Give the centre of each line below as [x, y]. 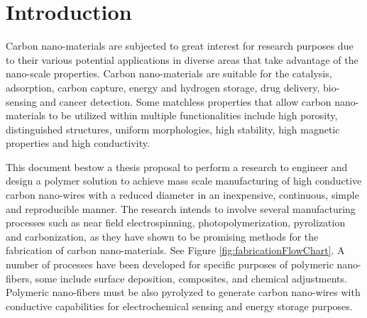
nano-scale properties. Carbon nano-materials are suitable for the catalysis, [169, 73]
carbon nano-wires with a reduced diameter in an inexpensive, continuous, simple [182, 195]
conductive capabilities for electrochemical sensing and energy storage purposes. [179, 306]
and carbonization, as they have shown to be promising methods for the [162, 236]
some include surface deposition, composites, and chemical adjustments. [191, 278]
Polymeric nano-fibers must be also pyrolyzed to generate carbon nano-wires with [183, 292]
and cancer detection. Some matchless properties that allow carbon [186, 101]
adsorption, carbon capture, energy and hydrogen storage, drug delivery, [163, 87]
